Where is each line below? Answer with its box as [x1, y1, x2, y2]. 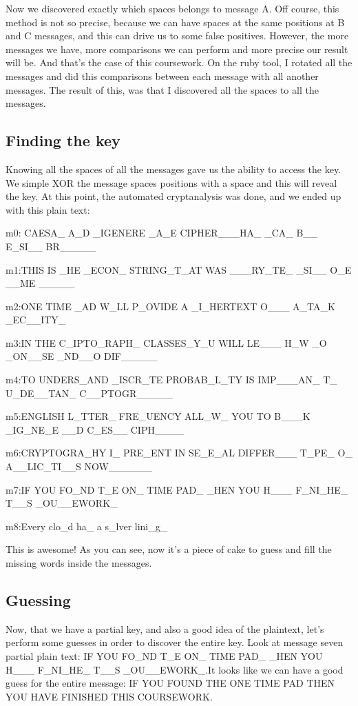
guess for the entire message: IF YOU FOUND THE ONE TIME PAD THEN [6, 676, 335, 690]
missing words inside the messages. [6, 556, 152, 570]
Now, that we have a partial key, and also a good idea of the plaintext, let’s [6, 621, 324, 636]
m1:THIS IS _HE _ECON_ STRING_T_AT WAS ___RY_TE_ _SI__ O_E [6, 262, 352, 276]
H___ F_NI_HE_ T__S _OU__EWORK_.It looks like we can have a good [6, 662, 344, 676]
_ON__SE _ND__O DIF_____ [6, 349, 158, 363]
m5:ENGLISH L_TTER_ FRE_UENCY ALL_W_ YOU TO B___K [6, 409, 310, 423]
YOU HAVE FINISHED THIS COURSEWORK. [6, 689, 213, 703]
